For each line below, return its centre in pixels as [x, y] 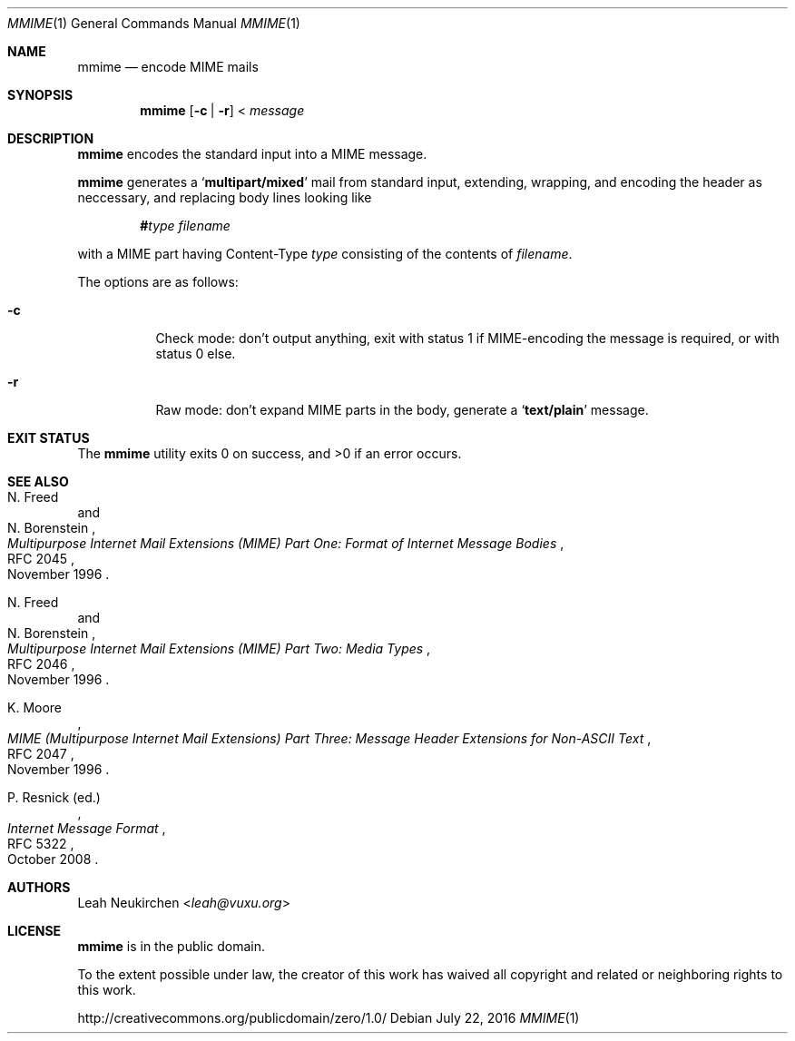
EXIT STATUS [49, 438]
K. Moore [35, 707]
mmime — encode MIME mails [168, 67]
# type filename [185, 226]
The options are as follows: [158, 282]
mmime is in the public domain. [171, 946]
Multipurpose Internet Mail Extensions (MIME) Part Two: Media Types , [219, 648]
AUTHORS [39, 887]
